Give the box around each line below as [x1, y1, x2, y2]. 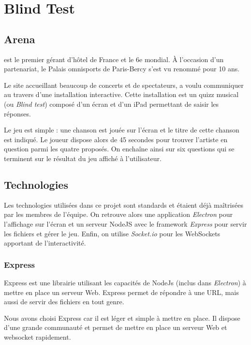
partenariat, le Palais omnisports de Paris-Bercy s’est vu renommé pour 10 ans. [4, 64, 240, 74]
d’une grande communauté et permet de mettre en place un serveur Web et [4, 322, 227, 332]
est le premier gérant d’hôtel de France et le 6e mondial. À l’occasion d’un [4, 54, 224, 64]
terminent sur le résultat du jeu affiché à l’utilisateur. [4, 153, 162, 163]
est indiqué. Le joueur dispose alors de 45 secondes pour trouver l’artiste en [4, 134, 228, 144]
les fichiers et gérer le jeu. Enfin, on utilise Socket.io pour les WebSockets [4, 228, 221, 238]
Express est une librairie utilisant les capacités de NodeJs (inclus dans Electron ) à [4, 277, 246, 287]
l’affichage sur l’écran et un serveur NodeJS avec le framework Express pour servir [4, 218, 247, 229]
